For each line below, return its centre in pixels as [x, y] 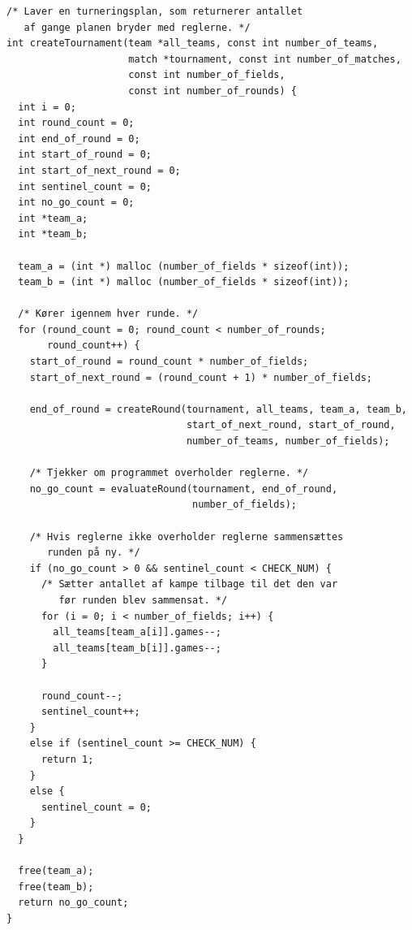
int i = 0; [47, 107]
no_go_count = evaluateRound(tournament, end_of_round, [184, 489]
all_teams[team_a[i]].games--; [137, 632]
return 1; [67, 759]
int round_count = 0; [76, 123]
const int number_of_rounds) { [212, 91]
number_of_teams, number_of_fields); [288, 441]
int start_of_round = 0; [85, 155]
